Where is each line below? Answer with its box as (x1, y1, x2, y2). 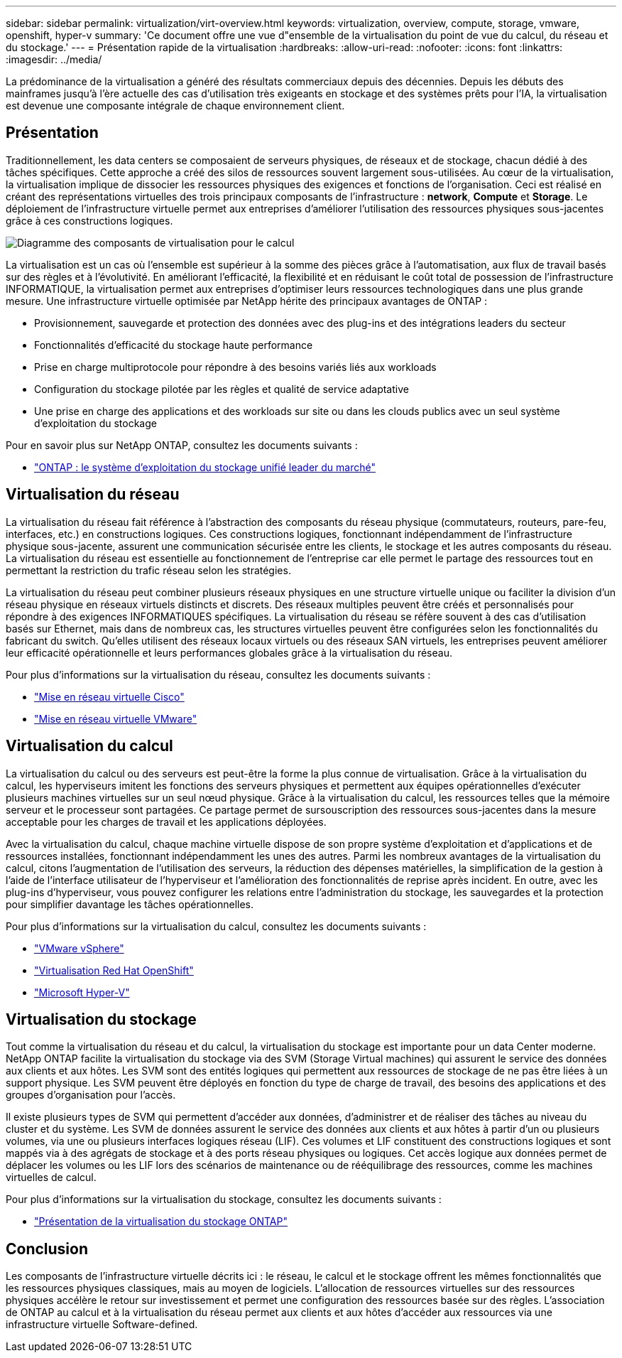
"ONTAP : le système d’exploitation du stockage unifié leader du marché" (34, 460, 376, 473)
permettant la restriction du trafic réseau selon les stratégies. (6, 564, 291, 576)
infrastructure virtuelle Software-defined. (6, 1318, 198, 1331)
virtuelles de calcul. (6, 1171, 97, 1184)
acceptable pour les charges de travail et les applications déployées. (6, 815, 327, 828)
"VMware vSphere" (34, 942, 124, 954)
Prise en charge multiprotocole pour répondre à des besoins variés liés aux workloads (34, 360, 437, 373)
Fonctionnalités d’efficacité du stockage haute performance (34, 338, 313, 351)
